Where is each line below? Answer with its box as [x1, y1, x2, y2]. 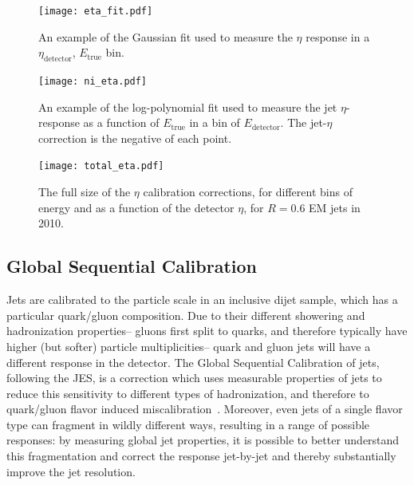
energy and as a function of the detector [38, 199, 235, 215]
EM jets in [309, 199, 361, 215]
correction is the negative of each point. [38, 129, 232, 146]
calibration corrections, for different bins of [143, 183, 353, 200]
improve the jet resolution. [6, 463, 136, 479]
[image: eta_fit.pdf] [38, 6, 153, 17]
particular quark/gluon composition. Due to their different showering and [6, 306, 365, 323]
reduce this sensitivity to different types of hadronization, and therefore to [6, 384, 369, 401]
